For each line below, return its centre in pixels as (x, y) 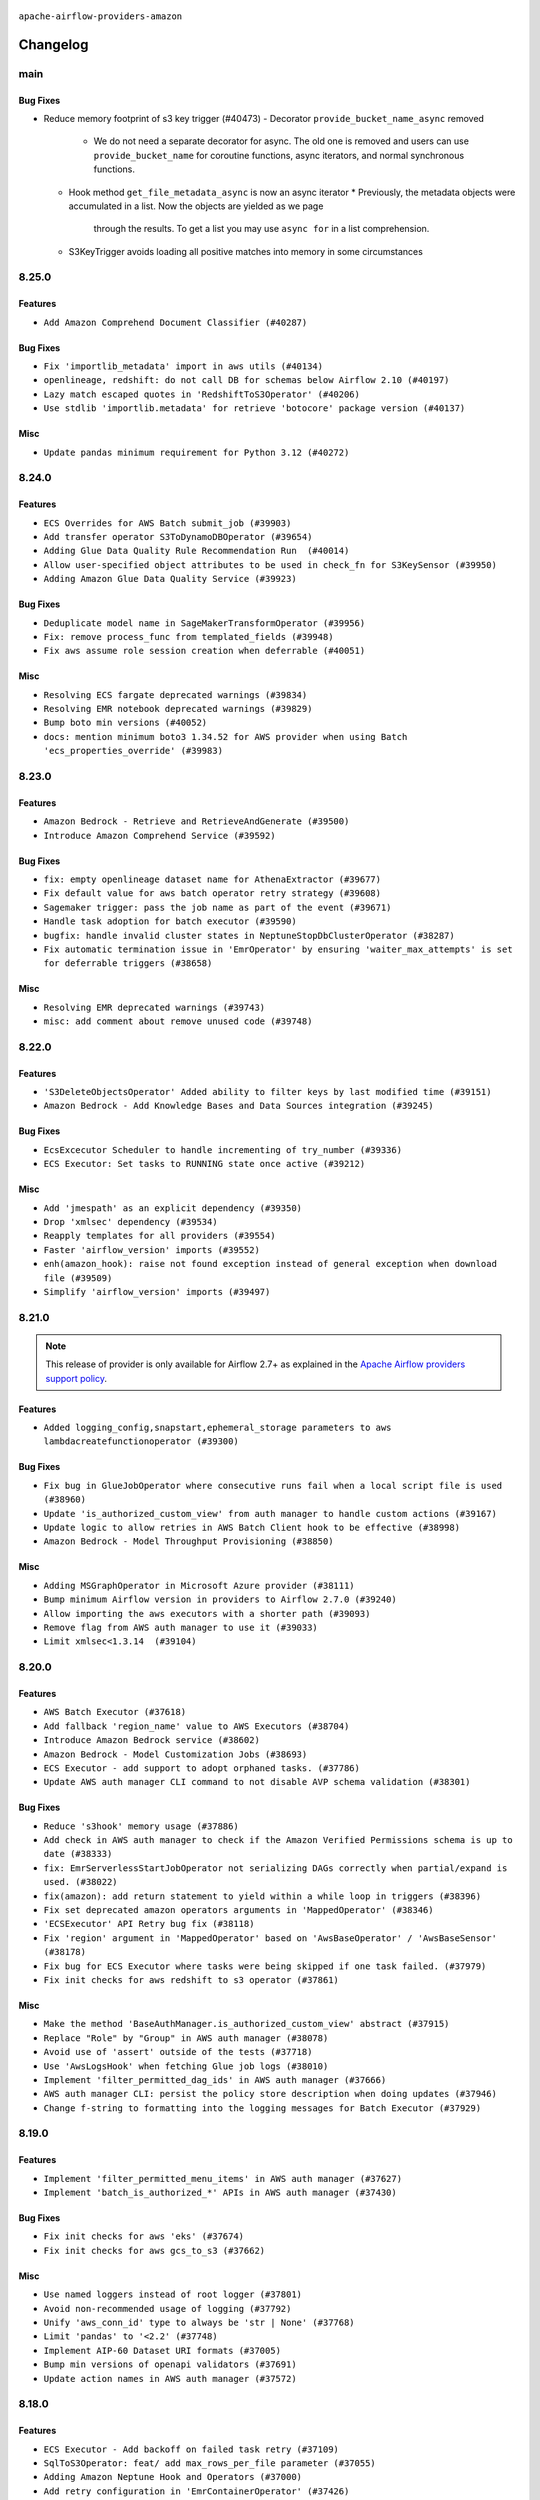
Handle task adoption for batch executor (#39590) (170, 921)
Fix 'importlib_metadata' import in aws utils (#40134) (183, 366)
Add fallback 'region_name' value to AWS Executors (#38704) (196, 1726)
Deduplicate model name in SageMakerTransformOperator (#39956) (204, 623)
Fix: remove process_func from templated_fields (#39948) (188, 636)
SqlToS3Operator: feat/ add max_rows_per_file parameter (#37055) (210, 2463)
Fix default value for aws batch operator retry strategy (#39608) (212, 893)
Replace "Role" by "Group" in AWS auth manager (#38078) (186, 2038)
